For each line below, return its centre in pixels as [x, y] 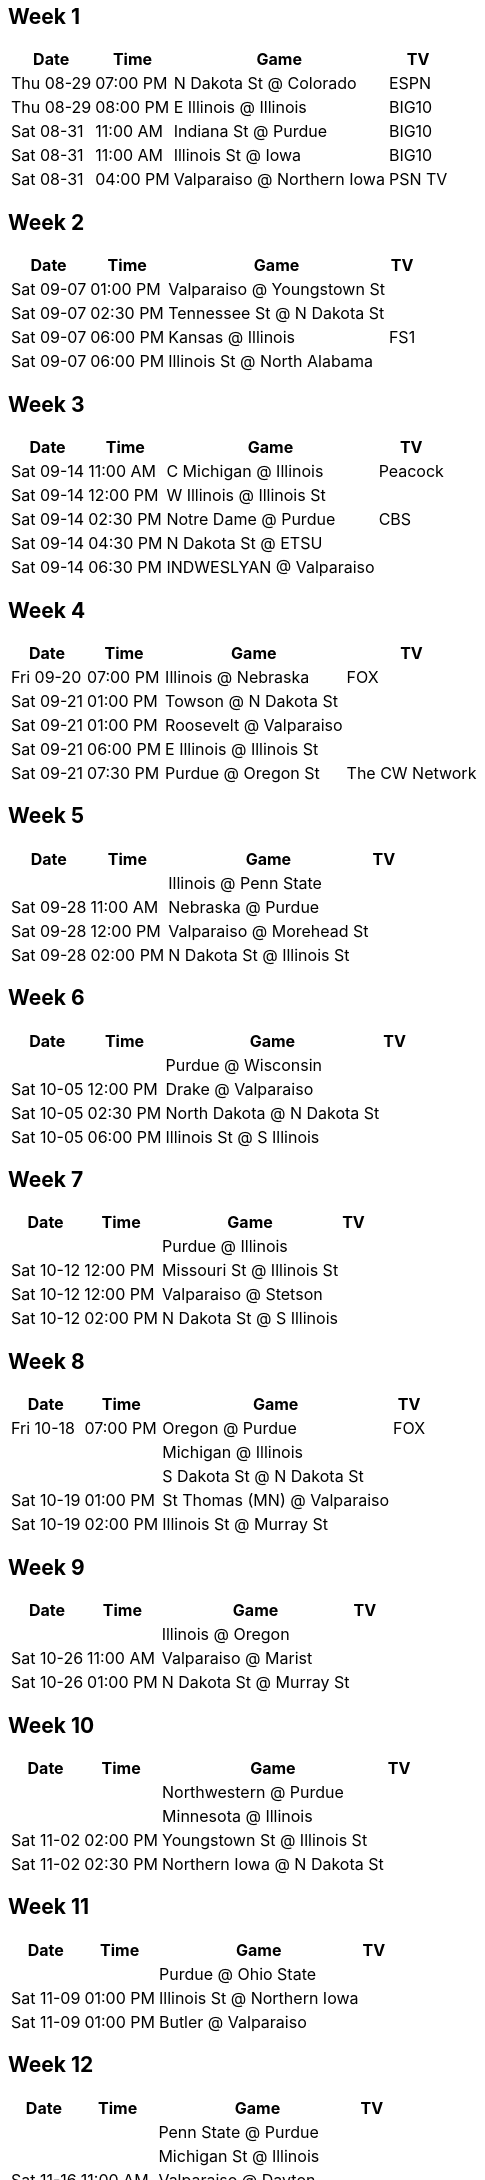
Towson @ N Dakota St [251, 700]
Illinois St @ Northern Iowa [258, 1997]
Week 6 [46, 998]
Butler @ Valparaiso [232, 2021]
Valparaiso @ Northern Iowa [279, 179]
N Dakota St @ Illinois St [259, 954]
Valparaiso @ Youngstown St [276, 289]
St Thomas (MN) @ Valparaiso [276, 1500]
